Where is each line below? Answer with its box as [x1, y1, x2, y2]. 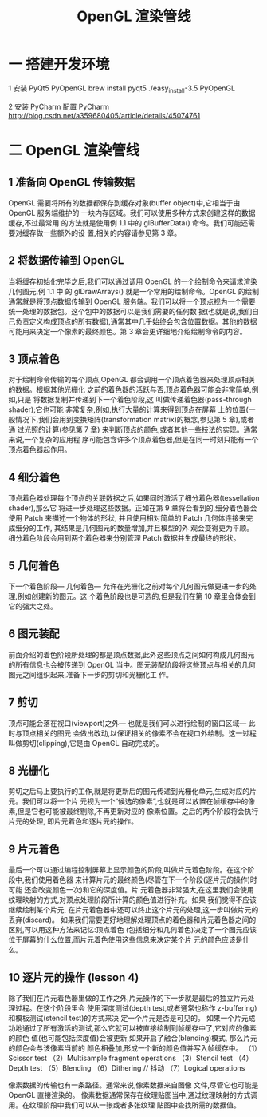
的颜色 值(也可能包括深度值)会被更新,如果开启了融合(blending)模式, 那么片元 [8, 1033, 257, 1043]
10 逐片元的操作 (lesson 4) [8, 971, 139, 984]
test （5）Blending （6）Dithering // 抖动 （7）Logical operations [29, 1063, 245, 1073]
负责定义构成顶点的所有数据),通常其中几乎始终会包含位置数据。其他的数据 [14, 317, 257, 326]
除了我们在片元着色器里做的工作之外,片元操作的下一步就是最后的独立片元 [8, 993, 249, 1003]
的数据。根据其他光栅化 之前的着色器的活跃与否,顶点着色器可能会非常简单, [8, 385, 253, 394]
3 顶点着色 [8, 352, 60, 365]
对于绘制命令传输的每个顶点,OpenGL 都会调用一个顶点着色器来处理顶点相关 [8, 375, 257, 385]
